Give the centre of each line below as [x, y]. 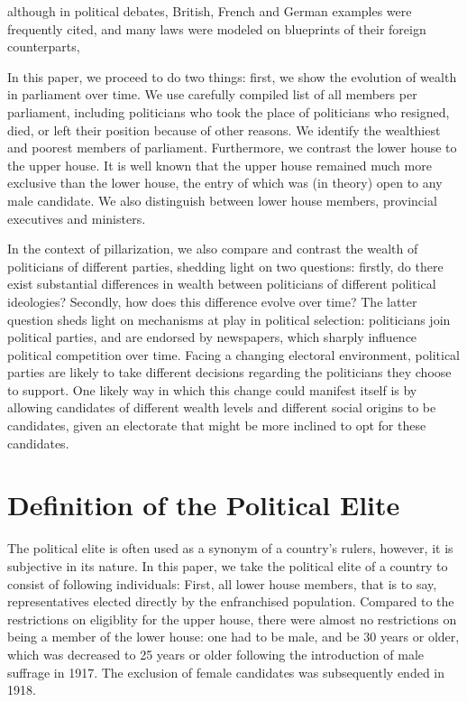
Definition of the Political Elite [204, 505]
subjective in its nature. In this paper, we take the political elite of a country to [228, 565]
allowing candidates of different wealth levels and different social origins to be [222, 407]
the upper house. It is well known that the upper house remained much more [220, 165]
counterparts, [44, 46]
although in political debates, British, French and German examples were [210, 11]
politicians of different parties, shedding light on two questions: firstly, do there [225, 266]
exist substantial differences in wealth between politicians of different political [222, 284]
